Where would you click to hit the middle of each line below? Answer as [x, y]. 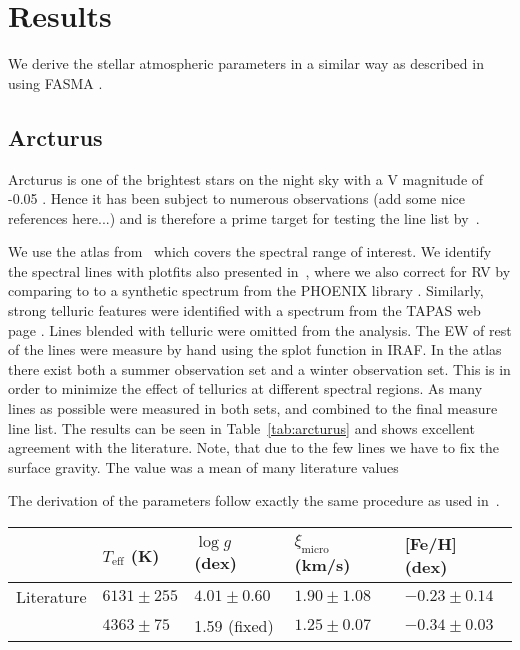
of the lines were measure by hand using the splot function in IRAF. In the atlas [255, 349]
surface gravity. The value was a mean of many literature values [203, 466]
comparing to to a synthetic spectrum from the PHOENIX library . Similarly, [246, 290]
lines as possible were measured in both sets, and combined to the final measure [253, 408]
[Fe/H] [430, 544]
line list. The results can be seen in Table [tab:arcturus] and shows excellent [241, 427]
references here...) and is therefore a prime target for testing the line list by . [244, 217]
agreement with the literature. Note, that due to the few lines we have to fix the [253, 447]
